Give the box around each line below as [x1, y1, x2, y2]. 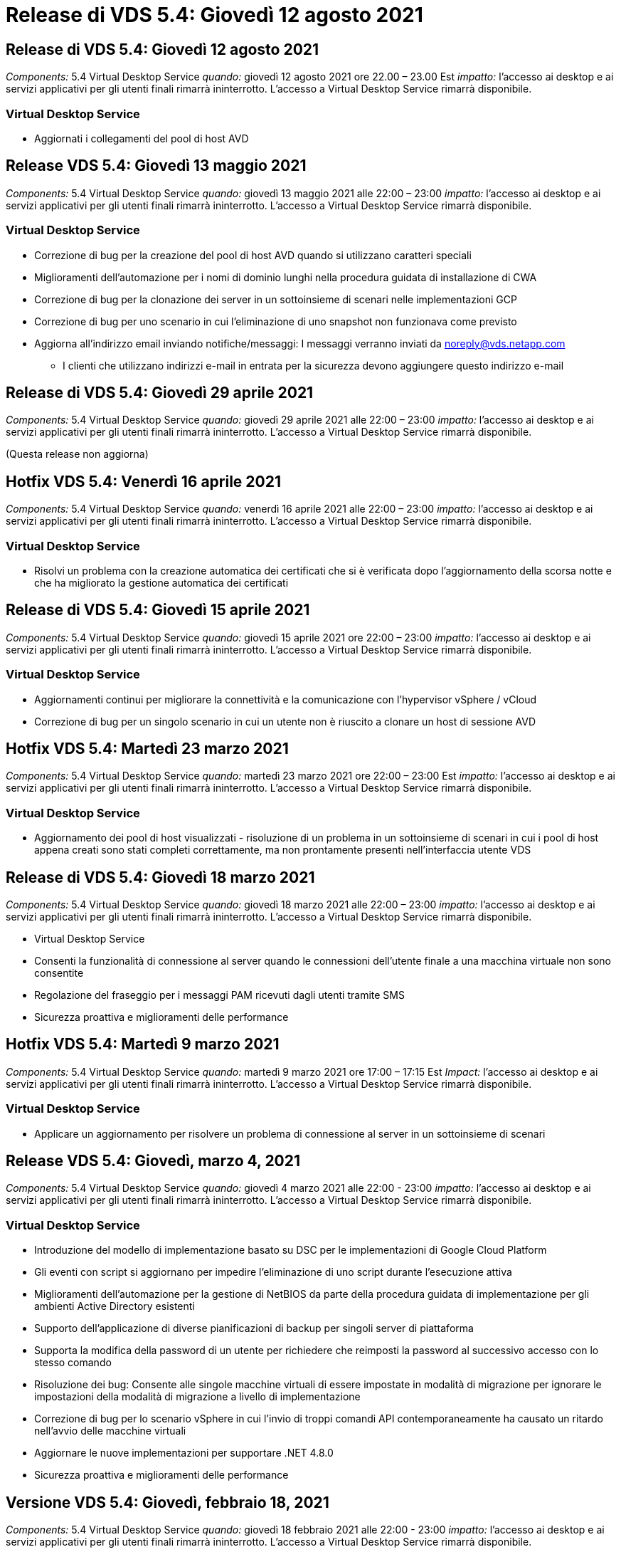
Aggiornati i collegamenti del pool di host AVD [34, 132, 249, 145]
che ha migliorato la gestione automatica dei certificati [34, 576, 289, 589]
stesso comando [34, 1356, 112, 1369]
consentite [34, 966, 84, 979]
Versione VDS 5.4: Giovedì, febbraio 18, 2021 [6, 1493, 329, 1511]
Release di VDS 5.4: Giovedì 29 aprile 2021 [6, 383, 314, 402]
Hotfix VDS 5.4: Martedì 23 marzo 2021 [6, 739, 289, 757]
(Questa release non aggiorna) [6, 448, 149, 461]
